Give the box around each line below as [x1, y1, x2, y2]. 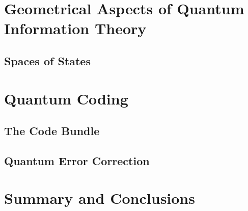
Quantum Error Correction [4, 152, 150, 168]
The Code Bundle [4, 123, 100, 139]
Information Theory [4, 18, 147, 39]
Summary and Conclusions [4, 188, 195, 208]
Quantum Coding [4, 88, 128, 109]
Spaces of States [4, 52, 91, 68]
